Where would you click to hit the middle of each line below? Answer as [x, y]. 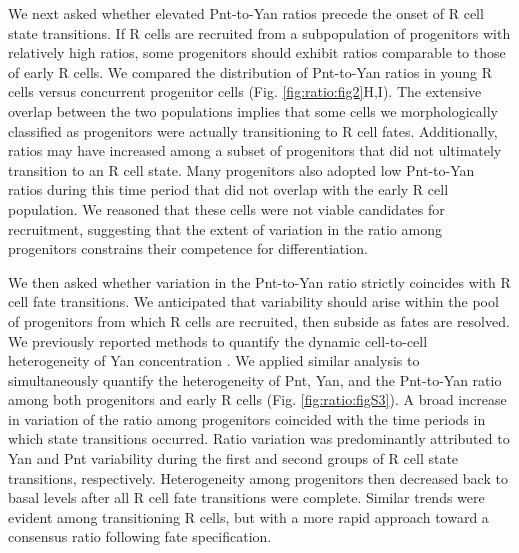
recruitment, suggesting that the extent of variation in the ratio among [225, 228]
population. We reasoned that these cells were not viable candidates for [226, 208]
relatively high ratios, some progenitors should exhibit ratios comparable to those [257, 52]
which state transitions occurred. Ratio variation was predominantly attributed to [259, 438]
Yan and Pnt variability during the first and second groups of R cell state [233, 458]
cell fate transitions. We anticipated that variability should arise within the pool [253, 301]
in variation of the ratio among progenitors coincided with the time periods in [247, 418]
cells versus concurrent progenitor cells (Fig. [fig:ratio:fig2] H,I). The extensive [245, 91]
